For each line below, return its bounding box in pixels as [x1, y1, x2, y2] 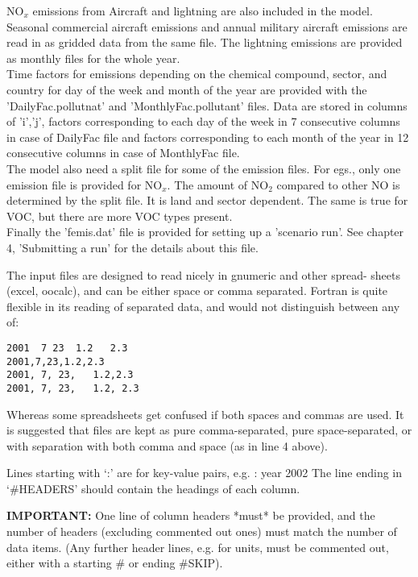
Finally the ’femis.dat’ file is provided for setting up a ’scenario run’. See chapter [6, 223, 404, 240]
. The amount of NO [167, 176, 269, 193]
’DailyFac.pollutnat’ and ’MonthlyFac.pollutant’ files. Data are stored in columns [6, 97, 408, 114]
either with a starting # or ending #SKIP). [6, 554, 223, 571]
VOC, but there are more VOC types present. [6, 207, 233, 224]
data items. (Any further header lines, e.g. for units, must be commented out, [6, 538, 389, 555]
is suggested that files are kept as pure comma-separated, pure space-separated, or [6, 421, 412, 438]
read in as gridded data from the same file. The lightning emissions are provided [6, 34, 403, 51]
